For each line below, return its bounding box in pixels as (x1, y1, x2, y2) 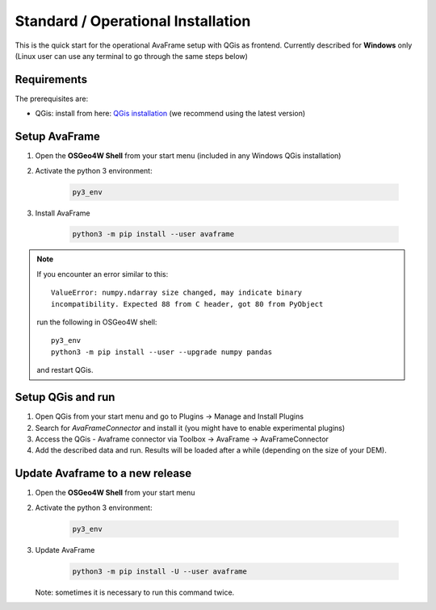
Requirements (15, 73, 88, 86)
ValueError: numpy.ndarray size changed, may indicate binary (51, 288, 303, 298)
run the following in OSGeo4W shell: (36, 317, 157, 327)
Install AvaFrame (35, 208, 90, 218)
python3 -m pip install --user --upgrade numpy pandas (51, 347, 273, 357)
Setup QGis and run (15, 391, 115, 404)
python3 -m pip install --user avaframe (72, 230, 234, 239)
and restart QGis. (36, 366, 94, 375)
